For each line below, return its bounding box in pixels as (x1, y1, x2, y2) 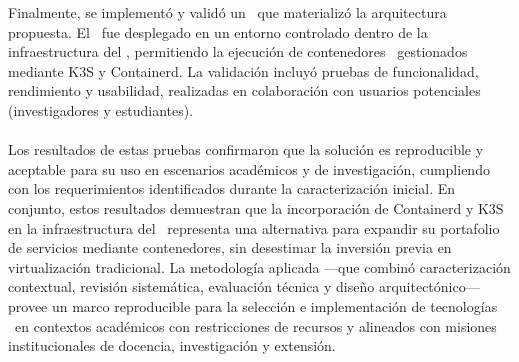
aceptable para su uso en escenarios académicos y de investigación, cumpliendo (8, 158, 490, 179)
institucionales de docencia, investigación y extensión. (8, 335, 336, 356)
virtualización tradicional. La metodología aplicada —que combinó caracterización (8, 256, 511, 277)
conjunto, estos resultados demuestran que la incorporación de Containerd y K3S (8, 197, 504, 218)
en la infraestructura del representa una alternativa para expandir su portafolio (8, 217, 500, 238)
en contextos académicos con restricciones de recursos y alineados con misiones (14, 315, 497, 336)
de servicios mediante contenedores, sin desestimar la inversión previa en (8, 237, 452, 258)
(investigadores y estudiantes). (8, 99, 194, 120)
